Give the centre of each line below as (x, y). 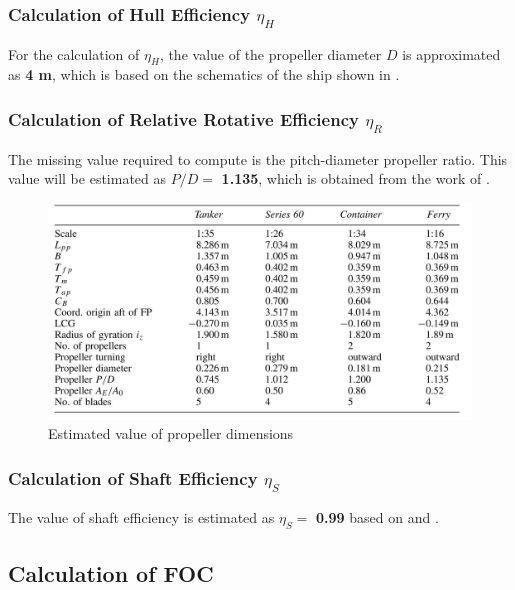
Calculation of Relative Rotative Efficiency (183, 118)
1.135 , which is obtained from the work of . (355, 178)
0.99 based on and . (377, 517)
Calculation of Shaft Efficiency (133, 477)
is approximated (451, 53)
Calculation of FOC (111, 572)
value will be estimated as (87, 178)
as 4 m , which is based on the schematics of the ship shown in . (204, 74)
